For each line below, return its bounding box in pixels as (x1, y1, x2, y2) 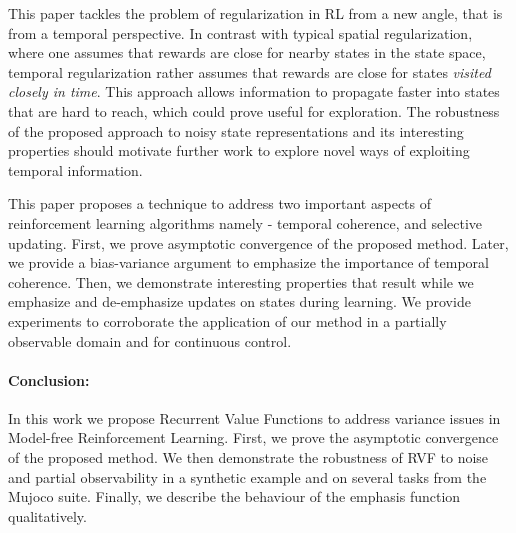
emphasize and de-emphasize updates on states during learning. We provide (8, 291, 471, 312)
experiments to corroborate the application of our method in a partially (8, 310, 447, 331)
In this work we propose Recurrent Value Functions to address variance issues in (8, 407, 501, 428)
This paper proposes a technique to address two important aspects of (8, 193, 432, 214)
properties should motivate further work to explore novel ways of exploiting (8, 140, 470, 161)
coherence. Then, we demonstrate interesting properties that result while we (8, 271, 474, 292)
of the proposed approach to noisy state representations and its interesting (8, 120, 464, 141)
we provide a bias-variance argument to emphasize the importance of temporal (8, 252, 489, 273)
